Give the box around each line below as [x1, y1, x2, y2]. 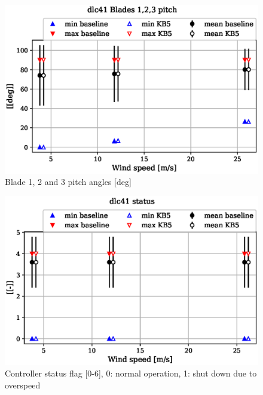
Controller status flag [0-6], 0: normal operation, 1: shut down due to [5, 367, 257, 379]
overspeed [5, 378, 41, 391]
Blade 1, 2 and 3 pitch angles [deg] [5, 175, 131, 188]
